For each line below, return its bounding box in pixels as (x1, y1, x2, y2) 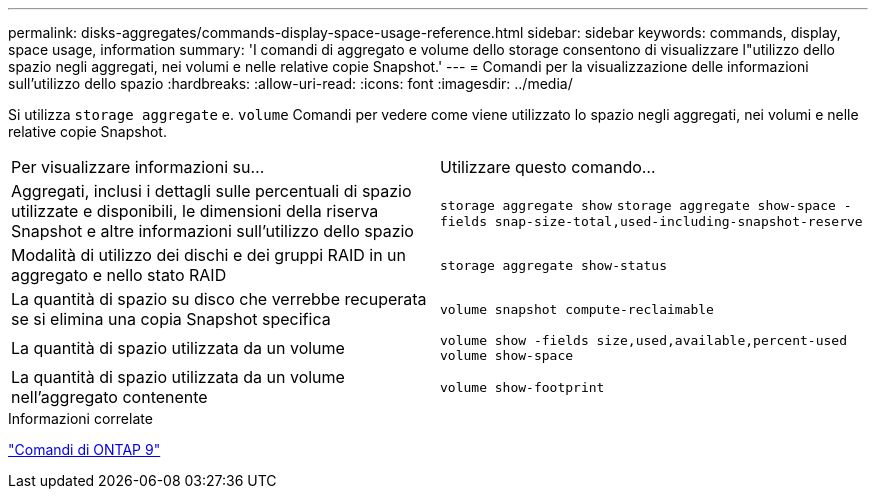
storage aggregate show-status (440, 257, 667, 273)
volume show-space (440, 348, 574, 363)
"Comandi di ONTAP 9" (8, 441, 161, 458)
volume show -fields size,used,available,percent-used (440, 333, 847, 348)
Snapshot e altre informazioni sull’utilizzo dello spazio (11, 221, 414, 241)
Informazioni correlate (8, 410, 153, 427)
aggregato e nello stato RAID (11, 265, 227, 285)
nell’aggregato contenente (11, 387, 208, 407)
